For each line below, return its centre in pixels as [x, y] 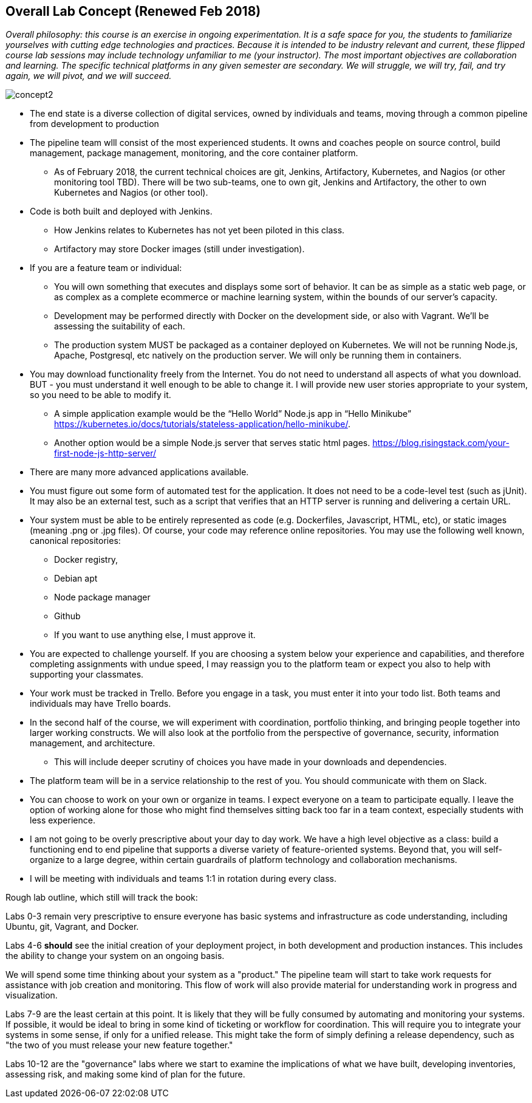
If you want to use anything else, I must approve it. [155, 635]
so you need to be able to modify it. [101, 395]
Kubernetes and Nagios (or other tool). [131, 193]
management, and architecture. [93, 743]
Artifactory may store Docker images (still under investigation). [179, 249]
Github [67, 616]
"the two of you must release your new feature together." [119, 1045]
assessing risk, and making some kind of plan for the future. [125, 1074]
